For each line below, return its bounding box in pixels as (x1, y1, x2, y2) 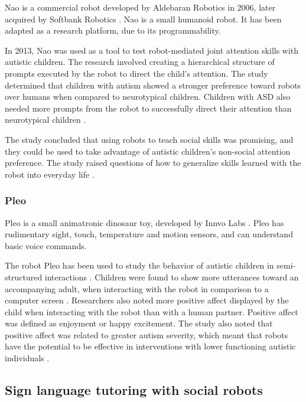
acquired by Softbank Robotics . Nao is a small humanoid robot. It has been (5, 12, 282, 25)
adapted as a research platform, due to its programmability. (5, 24, 221, 37)
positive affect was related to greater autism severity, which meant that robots (5, 328, 288, 341)
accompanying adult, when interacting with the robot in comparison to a (5, 282, 269, 295)
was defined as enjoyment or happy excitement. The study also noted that (5, 317, 273, 329)
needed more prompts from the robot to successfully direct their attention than (5, 102, 292, 114)
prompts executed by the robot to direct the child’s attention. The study (5, 67, 268, 79)
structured (5, 270, 43, 283)
